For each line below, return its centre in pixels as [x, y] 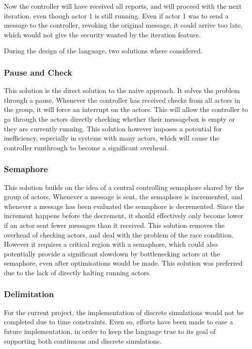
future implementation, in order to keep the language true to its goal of [110, 331]
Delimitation [29, 294]
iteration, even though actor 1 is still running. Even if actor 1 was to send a [116, 15]
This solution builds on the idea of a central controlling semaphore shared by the [124, 187]
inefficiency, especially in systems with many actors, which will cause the [112, 138]
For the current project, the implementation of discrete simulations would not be [124, 312]
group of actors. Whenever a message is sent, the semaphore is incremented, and [123, 197]
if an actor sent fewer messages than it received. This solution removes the [114, 225]
